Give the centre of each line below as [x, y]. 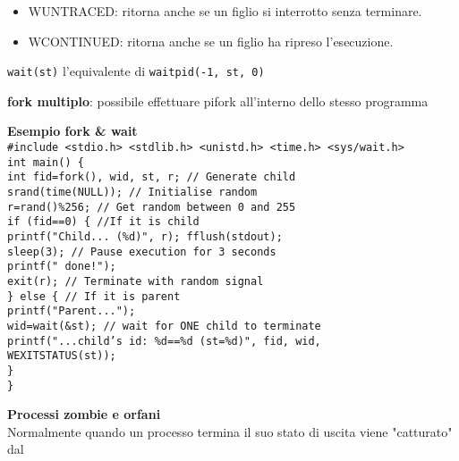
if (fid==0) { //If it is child [103, 222]
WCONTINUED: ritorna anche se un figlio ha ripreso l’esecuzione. [211, 41]
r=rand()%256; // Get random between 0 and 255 [152, 207]
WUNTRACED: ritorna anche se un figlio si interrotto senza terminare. [225, 11]
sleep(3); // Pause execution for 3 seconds [142, 251]
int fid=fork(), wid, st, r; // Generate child [152, 177]
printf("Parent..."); [72, 311]
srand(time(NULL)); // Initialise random [132, 192]
